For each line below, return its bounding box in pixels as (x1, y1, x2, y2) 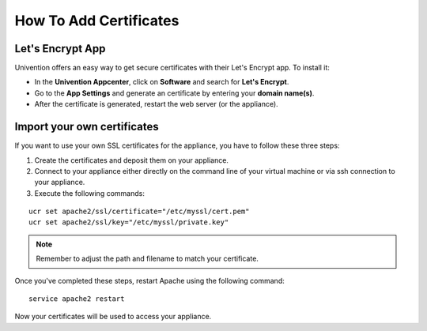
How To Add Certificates (14, 12, 179, 29)
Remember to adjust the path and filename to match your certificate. (36, 254, 259, 264)
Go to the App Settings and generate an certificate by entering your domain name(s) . (34, 88, 315, 98)
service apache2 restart (28, 295, 125, 303)
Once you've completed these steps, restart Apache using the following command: (14, 276, 285, 285)
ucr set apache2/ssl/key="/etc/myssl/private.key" (28, 218, 229, 227)
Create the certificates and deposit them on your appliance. (34, 155, 229, 165)
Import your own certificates (14, 120, 159, 134)
